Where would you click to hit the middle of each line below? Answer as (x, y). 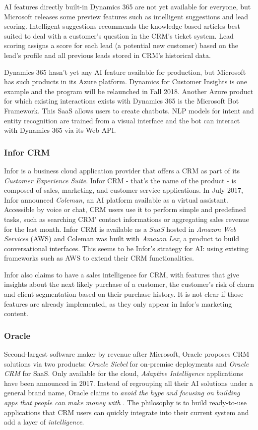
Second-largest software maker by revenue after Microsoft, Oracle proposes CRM (127, 354)
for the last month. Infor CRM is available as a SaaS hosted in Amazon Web (120, 229)
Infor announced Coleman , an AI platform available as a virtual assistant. (116, 199)
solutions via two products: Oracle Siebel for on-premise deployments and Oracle (127, 363)
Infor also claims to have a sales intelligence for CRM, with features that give (122, 274)
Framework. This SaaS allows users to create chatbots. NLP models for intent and (129, 110)
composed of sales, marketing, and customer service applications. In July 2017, (124, 190)
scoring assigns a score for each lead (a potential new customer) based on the (121, 45)
